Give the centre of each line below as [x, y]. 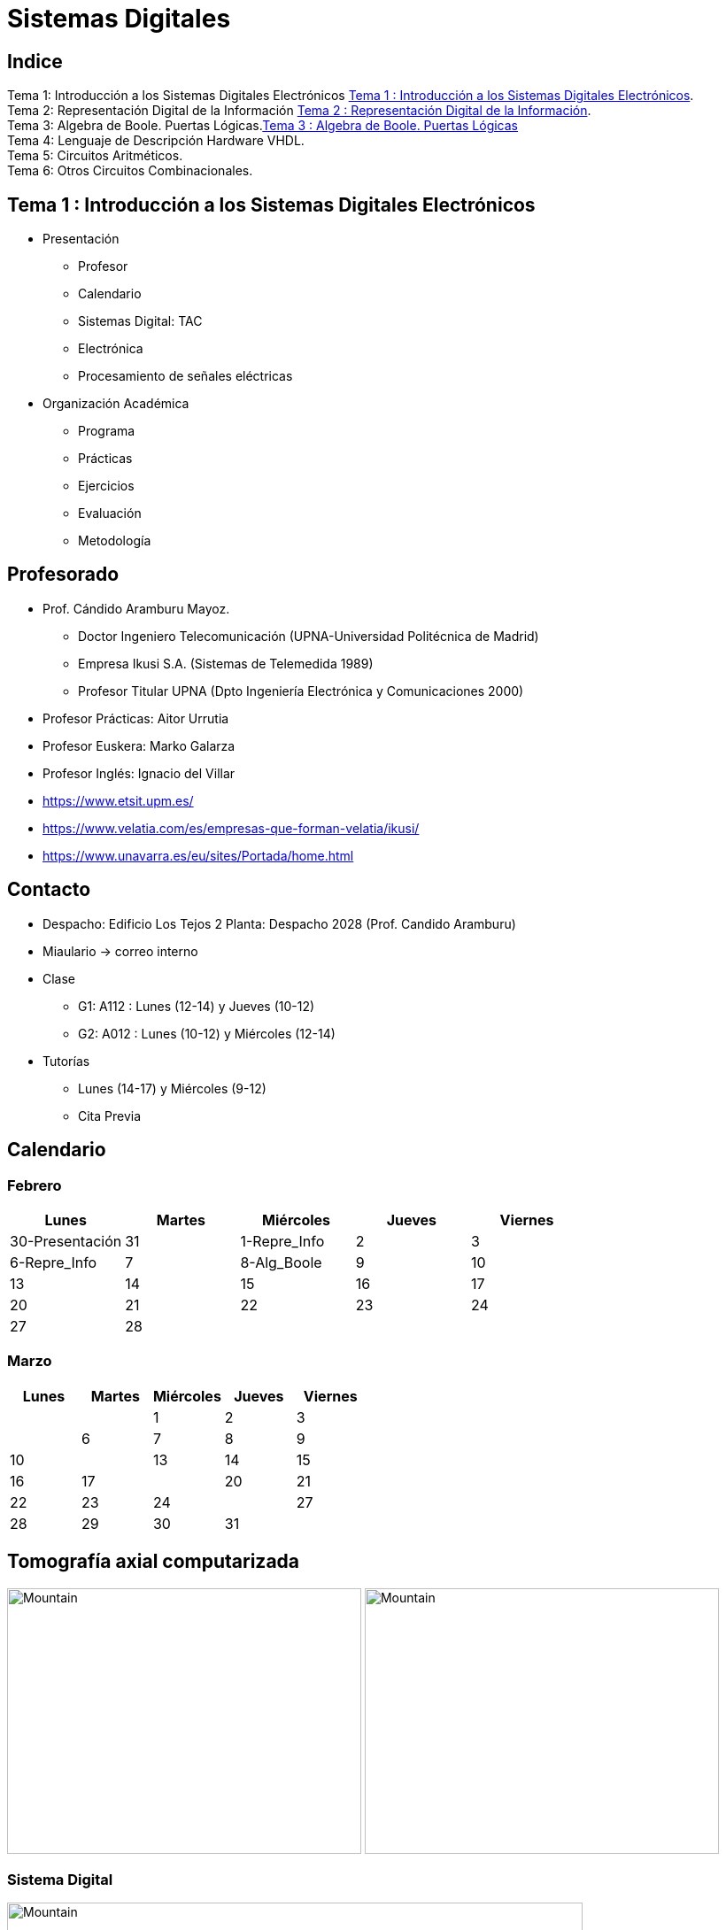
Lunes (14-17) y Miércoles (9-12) [172, 1088]
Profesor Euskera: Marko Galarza [139, 745]
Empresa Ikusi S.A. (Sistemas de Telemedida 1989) [226, 663]
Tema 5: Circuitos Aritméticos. [95, 156]
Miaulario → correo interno [120, 951]
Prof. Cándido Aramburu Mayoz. [136, 608]
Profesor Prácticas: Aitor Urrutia [136, 718]
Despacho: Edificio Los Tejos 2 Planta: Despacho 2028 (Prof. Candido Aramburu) [279, 923]
